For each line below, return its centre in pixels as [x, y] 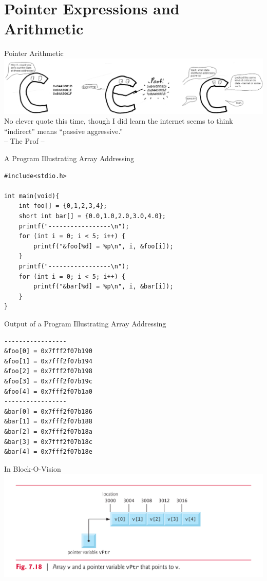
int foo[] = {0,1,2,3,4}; [63, 206]
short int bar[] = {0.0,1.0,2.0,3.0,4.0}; [92, 216]
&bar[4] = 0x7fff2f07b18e [48, 452]
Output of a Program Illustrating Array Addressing [85, 323]
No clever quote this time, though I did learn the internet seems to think [119, 121]
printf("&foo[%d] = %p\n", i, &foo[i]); [103, 246]
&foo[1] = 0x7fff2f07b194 [48, 361]
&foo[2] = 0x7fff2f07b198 [48, 371]
